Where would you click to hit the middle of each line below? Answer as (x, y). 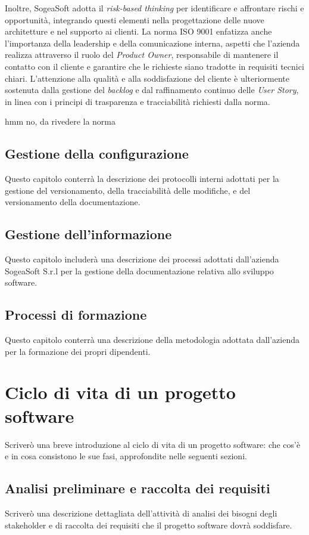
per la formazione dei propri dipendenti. (78, 351)
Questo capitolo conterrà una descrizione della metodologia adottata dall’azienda (152, 340)
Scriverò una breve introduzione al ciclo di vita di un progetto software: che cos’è (153, 444)
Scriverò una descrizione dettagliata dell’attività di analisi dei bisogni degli (141, 513)
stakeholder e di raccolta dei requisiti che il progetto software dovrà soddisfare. (149, 525)
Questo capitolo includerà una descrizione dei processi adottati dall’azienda (142, 259)
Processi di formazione (76, 315)
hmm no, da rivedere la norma (60, 121)
